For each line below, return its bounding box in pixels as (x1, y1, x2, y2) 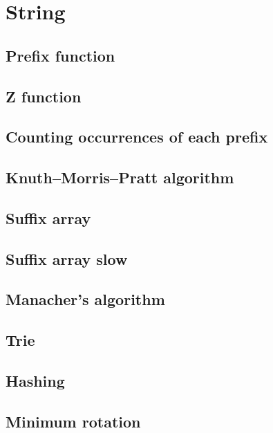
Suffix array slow (6, 248, 128, 269)
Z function (6, 85, 82, 107)
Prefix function (6, 44, 115, 66)
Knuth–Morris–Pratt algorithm (6, 167, 234, 188)
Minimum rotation (6, 410, 141, 432)
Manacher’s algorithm (6, 288, 165, 310)
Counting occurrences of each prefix (6, 126, 268, 147)
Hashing (6, 370, 65, 391)
